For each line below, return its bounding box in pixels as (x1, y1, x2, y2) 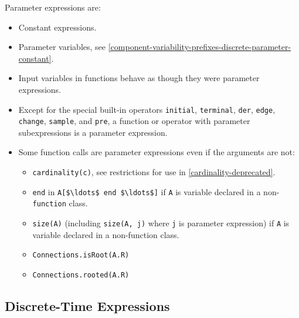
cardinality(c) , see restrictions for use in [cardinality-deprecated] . (32, 166, 276, 178)
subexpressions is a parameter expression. (18, 126, 168, 138)
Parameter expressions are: (5, 1, 101, 13)
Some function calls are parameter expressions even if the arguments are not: (18, 146, 295, 158)
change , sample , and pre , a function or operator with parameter (18, 115, 250, 127)
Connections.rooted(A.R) (32, 270, 130, 279)
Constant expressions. (18, 21, 97, 33)
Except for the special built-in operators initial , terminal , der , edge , (18, 103, 276, 115)
